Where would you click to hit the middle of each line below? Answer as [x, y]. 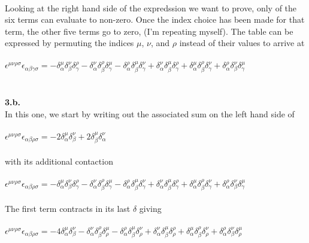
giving [150, 208]
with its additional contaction [59, 161]
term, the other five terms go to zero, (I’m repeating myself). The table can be [149, 31]
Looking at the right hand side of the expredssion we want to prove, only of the [151, 7]
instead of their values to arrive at [242, 43]
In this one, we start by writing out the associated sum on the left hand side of [150, 113]
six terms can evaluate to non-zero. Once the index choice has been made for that [155, 19]
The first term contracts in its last [68, 208]
